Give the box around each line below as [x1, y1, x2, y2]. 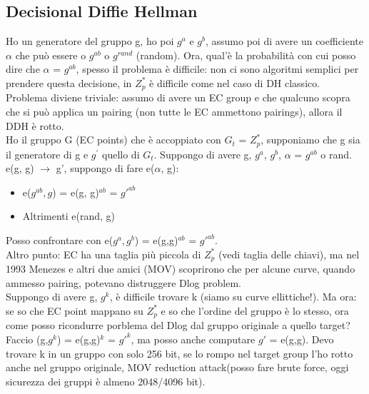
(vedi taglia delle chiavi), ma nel [218, 246, 360, 261]
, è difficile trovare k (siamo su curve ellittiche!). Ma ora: [109, 289, 357, 304]
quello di [102, 146, 140, 161]
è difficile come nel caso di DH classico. [149, 75, 320, 90]
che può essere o [15, 47, 86, 62]
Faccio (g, [6, 331, 49, 346]
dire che [6, 61, 40, 76]
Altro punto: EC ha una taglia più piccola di [6, 246, 201, 261]
